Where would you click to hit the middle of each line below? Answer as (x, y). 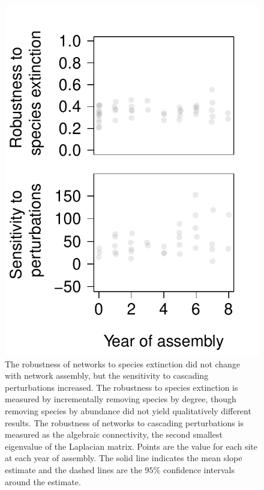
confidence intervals (199, 469)
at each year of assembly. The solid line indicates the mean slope (124, 458)
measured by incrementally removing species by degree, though (121, 399)
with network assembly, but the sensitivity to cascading (107, 375)
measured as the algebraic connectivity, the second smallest (114, 434)
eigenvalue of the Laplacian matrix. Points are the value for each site (131, 446)
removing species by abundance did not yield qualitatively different (128, 410)
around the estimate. (43, 481)
